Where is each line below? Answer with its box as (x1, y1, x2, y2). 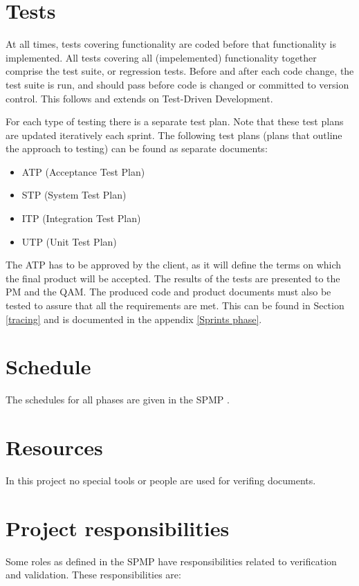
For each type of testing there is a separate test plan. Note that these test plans (6, 114, 344, 129)
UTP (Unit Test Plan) (21, 234, 117, 248)
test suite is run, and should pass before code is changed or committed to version (6, 77, 349, 91)
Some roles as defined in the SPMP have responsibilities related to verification (6, 553, 337, 568)
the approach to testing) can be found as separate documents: (6, 141, 268, 156)
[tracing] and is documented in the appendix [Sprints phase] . (6, 311, 262, 326)
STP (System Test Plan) (21, 187, 127, 202)
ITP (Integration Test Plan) (21, 211, 141, 226)
